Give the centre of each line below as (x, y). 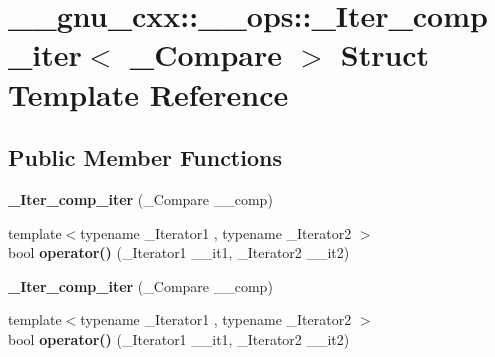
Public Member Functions (145, 157)
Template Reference (148, 93)
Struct (385, 54)
